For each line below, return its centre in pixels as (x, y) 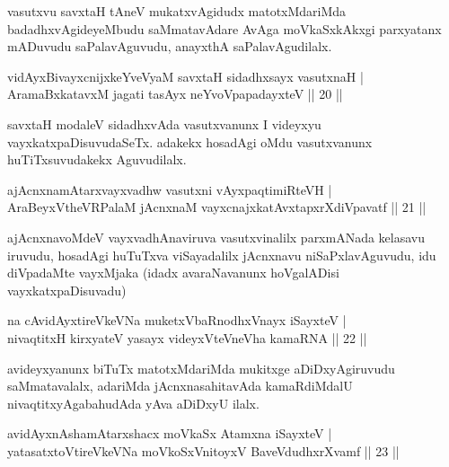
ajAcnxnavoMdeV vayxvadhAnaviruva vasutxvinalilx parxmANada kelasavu (216, 237)
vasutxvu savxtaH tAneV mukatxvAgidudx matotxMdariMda (177, 11)
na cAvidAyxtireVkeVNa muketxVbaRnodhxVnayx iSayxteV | (177, 320)
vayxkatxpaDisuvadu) (67, 290)
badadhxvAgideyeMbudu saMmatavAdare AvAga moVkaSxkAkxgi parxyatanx (224, 28)
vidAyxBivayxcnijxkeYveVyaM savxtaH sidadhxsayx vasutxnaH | (185, 76)
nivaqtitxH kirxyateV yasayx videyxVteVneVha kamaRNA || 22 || (187, 337)
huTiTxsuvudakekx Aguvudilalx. (97, 159)
